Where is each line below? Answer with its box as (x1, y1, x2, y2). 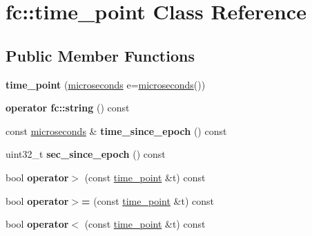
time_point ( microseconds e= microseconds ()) (6, 77, 206, 91)
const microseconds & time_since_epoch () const (6, 123, 227, 138)
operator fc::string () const (6, 100, 130, 115)
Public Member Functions (6, 44, 195, 66)
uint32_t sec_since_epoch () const (6, 147, 166, 161)
